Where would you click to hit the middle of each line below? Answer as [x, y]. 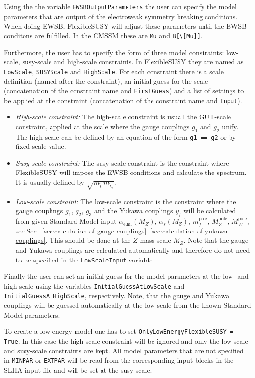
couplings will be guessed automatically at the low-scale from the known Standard [127, 305]
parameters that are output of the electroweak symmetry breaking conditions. [121, 16]
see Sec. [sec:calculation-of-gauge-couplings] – [83, 230]
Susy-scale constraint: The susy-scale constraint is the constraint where [122, 162]
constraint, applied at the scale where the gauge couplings [102, 126]
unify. [230, 126]
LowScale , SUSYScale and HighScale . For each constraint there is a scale [114, 71]
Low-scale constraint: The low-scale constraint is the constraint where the [126, 201]
